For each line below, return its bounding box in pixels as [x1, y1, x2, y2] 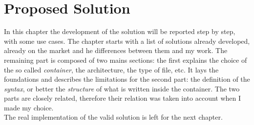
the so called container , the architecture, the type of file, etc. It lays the [4, 64, 219, 74]
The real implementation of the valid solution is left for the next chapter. [4, 112, 223, 122]
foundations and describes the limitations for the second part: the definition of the [4, 74, 250, 84]
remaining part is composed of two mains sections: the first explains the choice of [4, 54, 247, 65]
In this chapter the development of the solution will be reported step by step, [4, 26, 235, 36]
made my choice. [4, 102, 54, 112]
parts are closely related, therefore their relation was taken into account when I [4, 93, 241, 103]
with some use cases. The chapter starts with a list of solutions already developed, [4, 36, 250, 46]
